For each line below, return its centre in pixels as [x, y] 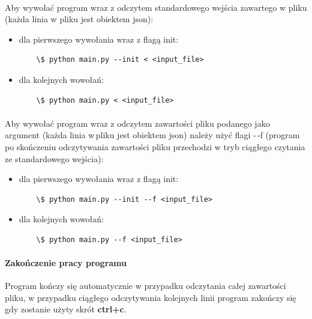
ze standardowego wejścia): [54, 158]
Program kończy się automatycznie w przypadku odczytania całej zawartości [145, 286]
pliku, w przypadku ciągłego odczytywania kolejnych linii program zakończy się [151, 297]
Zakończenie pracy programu [66, 263]
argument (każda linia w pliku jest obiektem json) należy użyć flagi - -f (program [152, 135]
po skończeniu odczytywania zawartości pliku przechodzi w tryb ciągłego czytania [155, 146]
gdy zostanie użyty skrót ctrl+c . [66, 309]
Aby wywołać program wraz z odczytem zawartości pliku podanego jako [137, 123]
